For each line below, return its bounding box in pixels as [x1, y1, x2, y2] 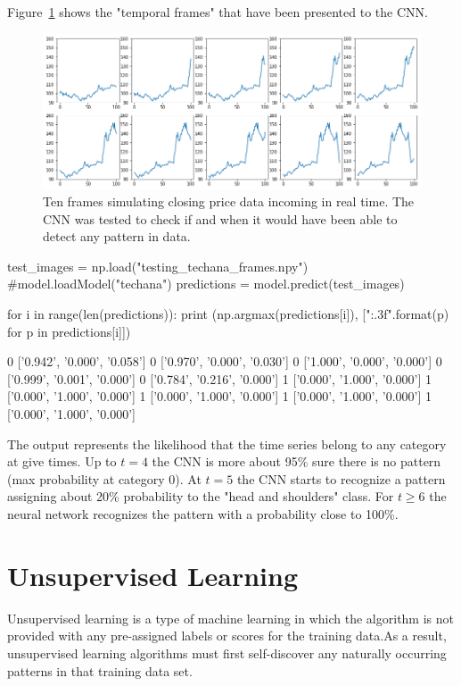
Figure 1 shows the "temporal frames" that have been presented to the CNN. [7, 3, 428, 21]
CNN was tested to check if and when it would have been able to [43, 209, 398, 228]
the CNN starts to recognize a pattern [236, 469, 446, 488]
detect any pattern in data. [43, 227, 191, 246]
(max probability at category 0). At [7, 469, 202, 488]
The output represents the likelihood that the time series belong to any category [7, 434, 447, 453]
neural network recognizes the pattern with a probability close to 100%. [7, 505, 399, 523]
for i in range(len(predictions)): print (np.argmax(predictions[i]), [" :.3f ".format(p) [7, 305, 449, 323]
